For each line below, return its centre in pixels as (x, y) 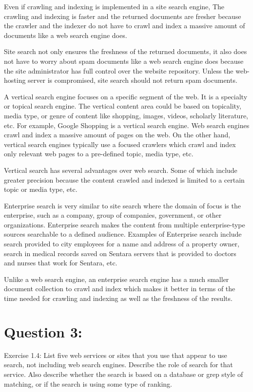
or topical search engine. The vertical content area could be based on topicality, (123, 106)
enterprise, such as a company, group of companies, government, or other (113, 215)
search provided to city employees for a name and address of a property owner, (122, 244)
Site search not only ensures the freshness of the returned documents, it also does (126, 51)
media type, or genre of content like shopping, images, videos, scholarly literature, (126, 115)
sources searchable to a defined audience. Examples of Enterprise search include (123, 234)
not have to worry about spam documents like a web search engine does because (124, 61)
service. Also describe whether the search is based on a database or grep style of (124, 374)
